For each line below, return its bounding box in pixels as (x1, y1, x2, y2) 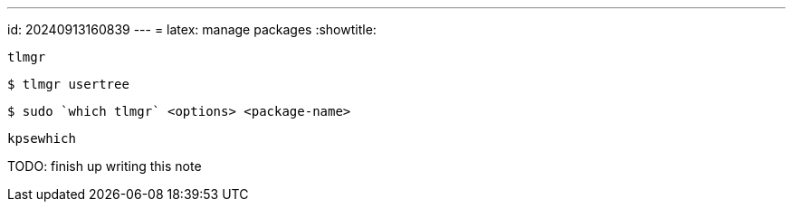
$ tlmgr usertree (7, 77, 129, 91)
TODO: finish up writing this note (7, 158, 202, 174)
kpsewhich (7, 131, 76, 146)
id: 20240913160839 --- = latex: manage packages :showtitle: (7, 22, 377, 37)
